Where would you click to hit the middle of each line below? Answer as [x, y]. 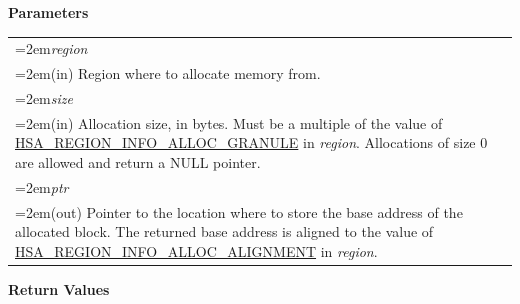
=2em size [44, 98]
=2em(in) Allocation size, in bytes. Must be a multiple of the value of [229, 122]
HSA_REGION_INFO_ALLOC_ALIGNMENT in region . [196, 250]
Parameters [48, 12]
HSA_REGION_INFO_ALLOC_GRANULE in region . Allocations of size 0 [251, 142]
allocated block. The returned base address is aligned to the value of [224, 231]
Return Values [59, 289]
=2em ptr [42, 186]
